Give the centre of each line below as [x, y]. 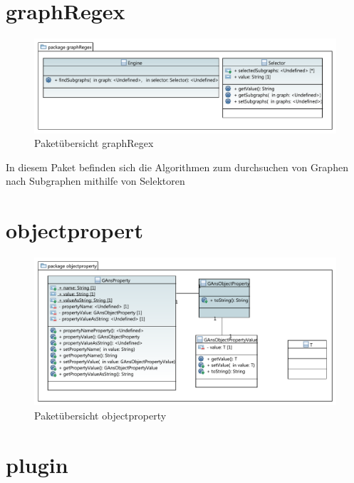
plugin [37, 464]
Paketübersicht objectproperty [100, 415]
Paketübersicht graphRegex [94, 143]
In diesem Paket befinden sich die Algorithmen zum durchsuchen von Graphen [177, 167]
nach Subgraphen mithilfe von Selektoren [95, 181]
